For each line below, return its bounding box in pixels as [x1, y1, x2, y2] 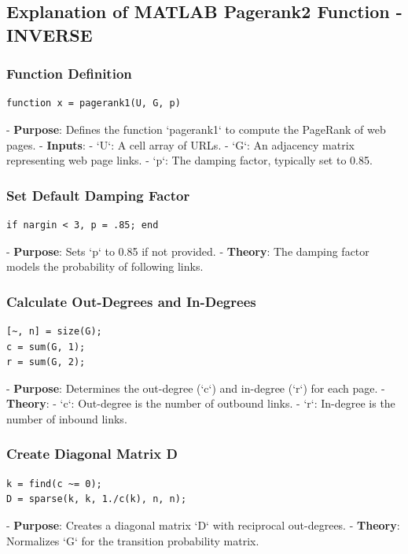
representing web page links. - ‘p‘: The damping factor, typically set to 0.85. [6, 152, 373, 168]
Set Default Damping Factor [6, 185, 190, 205]
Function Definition [6, 64, 132, 83]
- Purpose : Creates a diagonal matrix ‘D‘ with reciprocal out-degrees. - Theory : [6, 516, 400, 533]
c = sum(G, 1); [6, 341, 86, 353]
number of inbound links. [6, 410, 127, 427]
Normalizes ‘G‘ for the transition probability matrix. [6, 532, 259, 548]
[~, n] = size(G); [6, 325, 102, 337]
